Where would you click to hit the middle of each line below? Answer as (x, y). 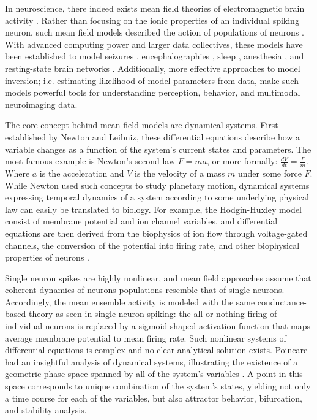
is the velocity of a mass (180, 173)
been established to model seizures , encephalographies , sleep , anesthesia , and (155, 56)
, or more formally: (242, 161)
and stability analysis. (46, 410)
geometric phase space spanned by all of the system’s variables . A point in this (154, 374)
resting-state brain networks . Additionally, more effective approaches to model (153, 68)
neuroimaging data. (41, 104)
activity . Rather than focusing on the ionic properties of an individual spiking (152, 20)
